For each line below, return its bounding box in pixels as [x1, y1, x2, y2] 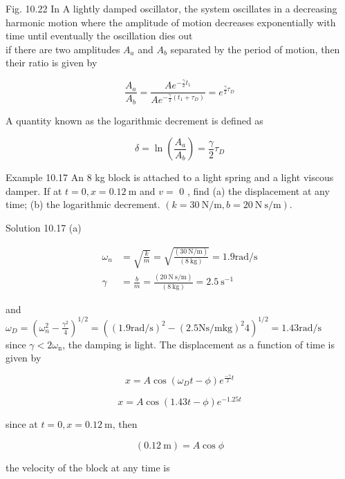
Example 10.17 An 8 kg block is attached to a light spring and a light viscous [6, 170, 334, 185]
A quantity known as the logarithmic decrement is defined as [6, 113, 263, 127]
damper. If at [6, 183, 62, 198]
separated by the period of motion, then [170, 41, 340, 56]
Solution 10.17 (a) [6, 220, 82, 234]
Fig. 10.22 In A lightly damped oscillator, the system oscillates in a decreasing [6, 1, 337, 15]
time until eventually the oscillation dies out [6, 28, 193, 43]
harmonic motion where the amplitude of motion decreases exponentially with [6, 15, 336, 29]
